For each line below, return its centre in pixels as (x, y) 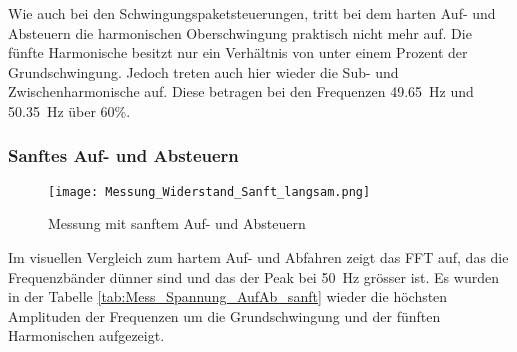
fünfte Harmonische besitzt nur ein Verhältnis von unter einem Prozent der (238, 52)
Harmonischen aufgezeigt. (86, 335)
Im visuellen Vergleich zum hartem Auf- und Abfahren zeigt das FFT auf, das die (258, 257)
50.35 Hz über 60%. (69, 110)
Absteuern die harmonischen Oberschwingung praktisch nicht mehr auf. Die (240, 32)
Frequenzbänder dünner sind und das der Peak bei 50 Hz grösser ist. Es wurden (253, 276)
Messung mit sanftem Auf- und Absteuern (177, 223)
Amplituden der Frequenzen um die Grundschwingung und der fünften (224, 315)
